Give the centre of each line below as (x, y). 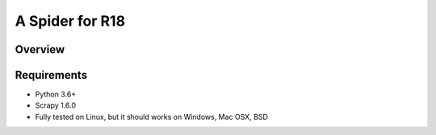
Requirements (51, 75)
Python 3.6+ (56, 94)
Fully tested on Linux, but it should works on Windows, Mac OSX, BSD (151, 117)
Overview (40, 49)
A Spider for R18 (70, 21)
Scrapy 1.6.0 (56, 105)
